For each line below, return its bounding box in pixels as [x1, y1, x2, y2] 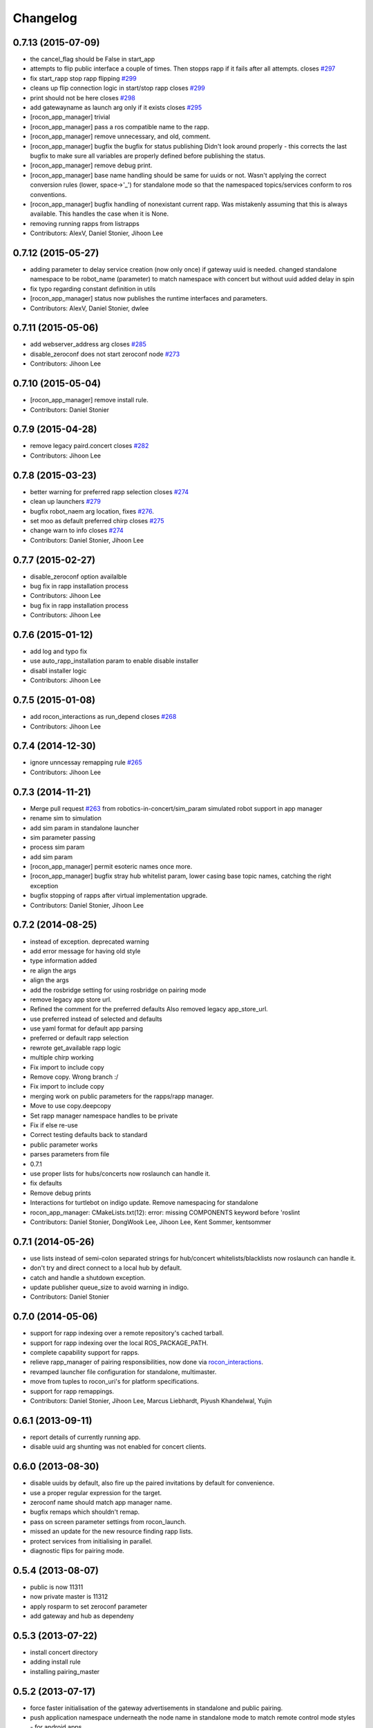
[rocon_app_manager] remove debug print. [30, 161, 153, 169]
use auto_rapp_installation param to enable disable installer [30, 657, 199, 665]
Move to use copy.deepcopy [30, 1102, 112, 1110]
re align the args [30, 966, 77, 975]
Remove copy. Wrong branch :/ [30, 1073, 119, 1081]
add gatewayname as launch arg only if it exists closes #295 [30, 104, 202, 112]
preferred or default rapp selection [30, 1034, 129, 1042]
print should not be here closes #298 [30, 93, 136, 102]
